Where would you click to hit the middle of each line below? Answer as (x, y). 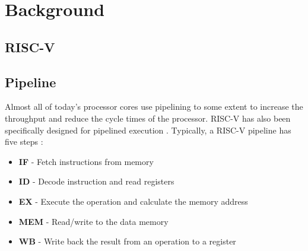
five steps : (24, 142)
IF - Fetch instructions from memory (86, 161)
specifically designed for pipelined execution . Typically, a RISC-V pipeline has (148, 130)
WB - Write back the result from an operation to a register (127, 241)
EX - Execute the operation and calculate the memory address (133, 201)
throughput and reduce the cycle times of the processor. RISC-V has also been (148, 118)
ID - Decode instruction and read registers (96, 181)
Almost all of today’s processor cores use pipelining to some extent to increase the (154, 107)
